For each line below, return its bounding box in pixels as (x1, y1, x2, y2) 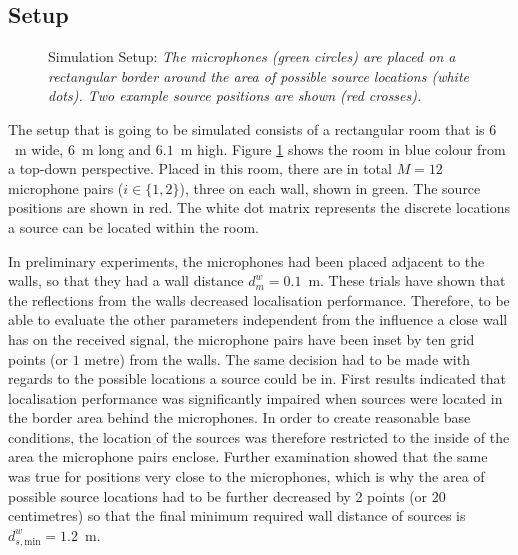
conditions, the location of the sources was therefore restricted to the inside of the (8, 426, 510, 447)
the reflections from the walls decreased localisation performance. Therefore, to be (8, 289, 510, 310)
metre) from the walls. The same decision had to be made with (84, 348, 470, 369)
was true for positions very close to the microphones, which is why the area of (8, 466, 485, 487)
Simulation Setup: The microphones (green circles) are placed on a (48, 46, 456, 67)
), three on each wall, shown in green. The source (179, 177, 481, 198)
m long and (81, 138, 152, 159)
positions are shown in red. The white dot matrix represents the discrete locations (8, 197, 511, 218)
